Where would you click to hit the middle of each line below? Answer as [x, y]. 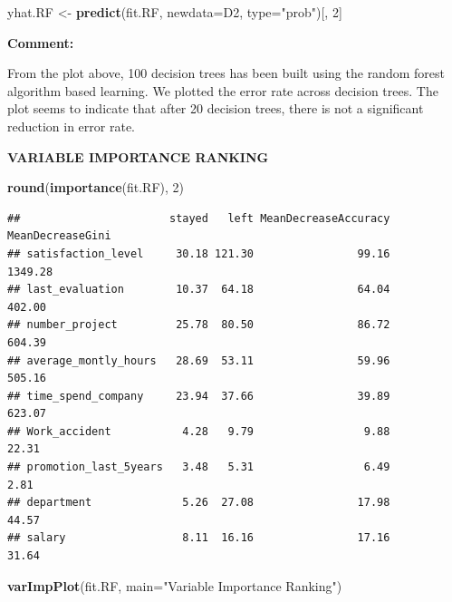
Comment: [41, 42]
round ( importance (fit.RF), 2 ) [96, 187]
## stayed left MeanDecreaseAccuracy [199, 218]
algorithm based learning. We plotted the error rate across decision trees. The [223, 90]
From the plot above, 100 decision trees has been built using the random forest [226, 73]
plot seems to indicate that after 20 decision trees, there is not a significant [216, 108]
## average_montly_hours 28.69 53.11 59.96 [199, 360]
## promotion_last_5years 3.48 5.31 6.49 [199, 467]
